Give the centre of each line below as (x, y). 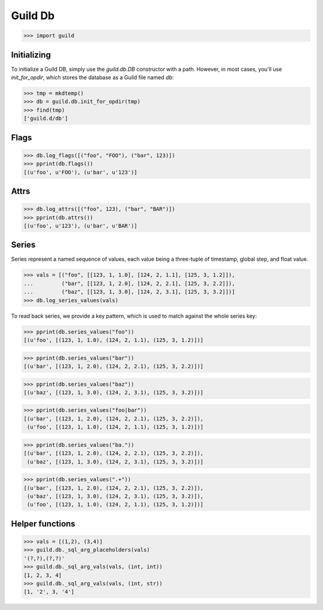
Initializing (31, 55)
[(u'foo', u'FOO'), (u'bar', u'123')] (80, 172)
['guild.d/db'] (46, 119)
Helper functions (43, 523)
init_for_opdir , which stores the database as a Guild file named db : (92, 77)
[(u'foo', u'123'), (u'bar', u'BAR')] (80, 226)
